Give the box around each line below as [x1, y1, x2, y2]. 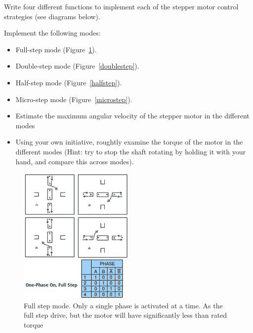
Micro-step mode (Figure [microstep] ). [15, 94, 132, 104]
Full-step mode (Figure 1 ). [15, 44, 97, 54]
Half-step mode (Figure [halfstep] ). [15, 77, 122, 87]
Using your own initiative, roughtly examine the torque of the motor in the [15, 137, 243, 147]
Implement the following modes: [4, 28, 101, 38]
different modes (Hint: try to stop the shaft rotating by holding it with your [15, 146, 246, 156]
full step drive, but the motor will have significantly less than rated [24, 310, 227, 320]
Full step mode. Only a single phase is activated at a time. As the [24, 300, 223, 310]
